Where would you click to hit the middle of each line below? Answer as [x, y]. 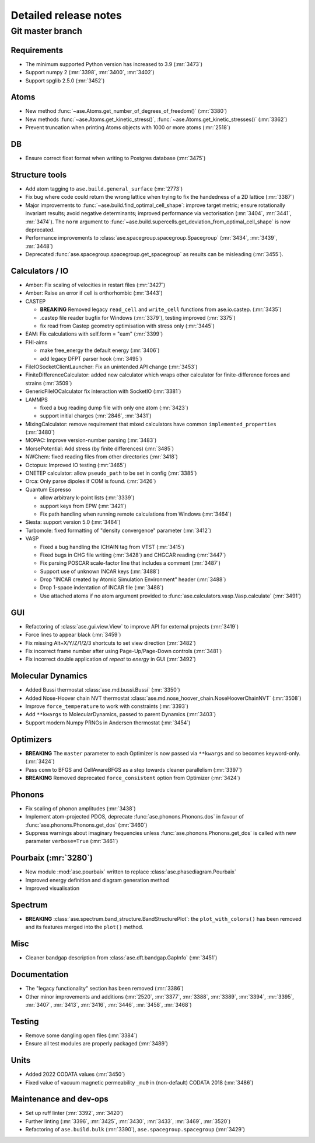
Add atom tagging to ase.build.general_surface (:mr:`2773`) [104, 189]
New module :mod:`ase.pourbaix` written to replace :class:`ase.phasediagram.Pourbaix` [131, 872]
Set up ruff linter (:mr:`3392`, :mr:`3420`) [74, 1113]
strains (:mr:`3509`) [49, 383]
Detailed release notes [66, 15]
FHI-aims [36, 342]
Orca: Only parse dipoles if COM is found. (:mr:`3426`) [91, 481]
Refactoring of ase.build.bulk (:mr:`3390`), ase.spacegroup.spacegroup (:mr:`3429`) [135, 1130]
